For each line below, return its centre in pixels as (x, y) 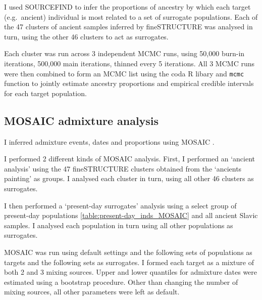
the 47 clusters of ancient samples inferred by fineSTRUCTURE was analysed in (128, 27)
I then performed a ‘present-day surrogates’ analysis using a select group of (120, 205)
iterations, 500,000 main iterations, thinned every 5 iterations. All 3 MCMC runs (129, 63)
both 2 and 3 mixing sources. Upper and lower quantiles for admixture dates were (131, 272)
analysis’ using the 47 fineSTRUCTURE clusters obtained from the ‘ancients (123, 168)
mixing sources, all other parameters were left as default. (92, 292)
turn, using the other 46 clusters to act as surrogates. (86, 36)
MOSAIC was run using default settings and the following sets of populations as (128, 252)
